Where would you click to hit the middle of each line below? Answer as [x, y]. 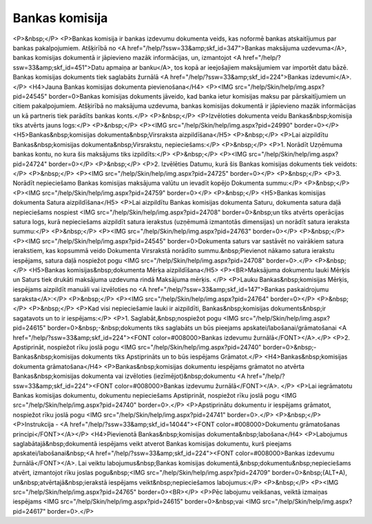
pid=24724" [30, 164]
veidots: [346, 164]
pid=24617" [29, 511]
